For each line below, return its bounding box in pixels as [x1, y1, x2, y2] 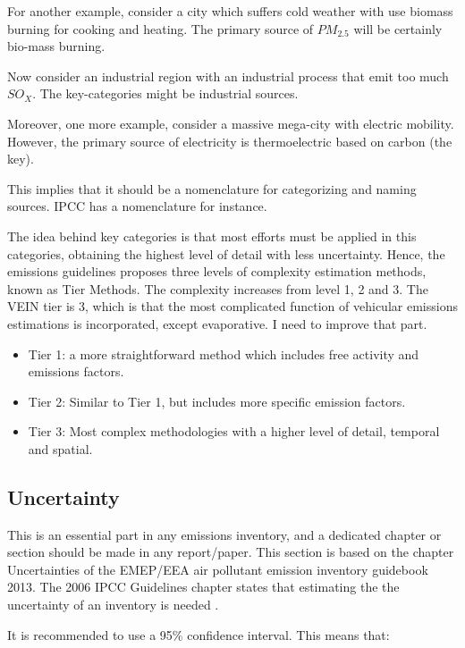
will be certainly [353, 19, 443, 38]
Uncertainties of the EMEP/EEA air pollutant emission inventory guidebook [7, 560, 428, 578]
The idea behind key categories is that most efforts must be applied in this [7, 226, 417, 245]
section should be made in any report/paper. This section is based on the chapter [7, 543, 454, 561]
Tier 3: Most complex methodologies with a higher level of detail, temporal [28, 422, 440, 441]
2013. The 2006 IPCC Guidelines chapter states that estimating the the [7, 577, 400, 596]
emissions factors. [28, 362, 124, 381]
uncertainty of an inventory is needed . [7, 595, 219, 614]
